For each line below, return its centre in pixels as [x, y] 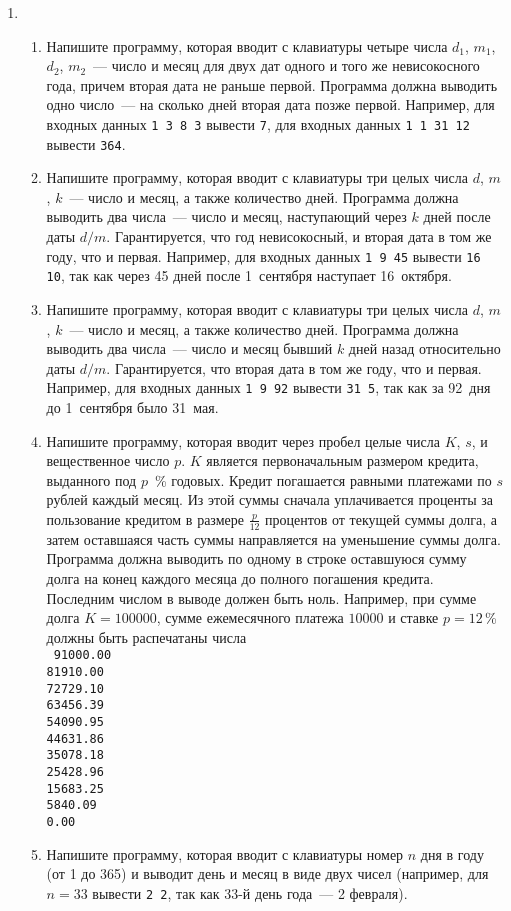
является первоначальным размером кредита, [342, 460]
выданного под [91, 479]
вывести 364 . [86, 143]
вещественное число [108, 460]
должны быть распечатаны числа [146, 636]
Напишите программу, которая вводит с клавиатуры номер [225, 853]
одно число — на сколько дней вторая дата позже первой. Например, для [270, 104]
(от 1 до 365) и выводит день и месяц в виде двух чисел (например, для [267, 873]
